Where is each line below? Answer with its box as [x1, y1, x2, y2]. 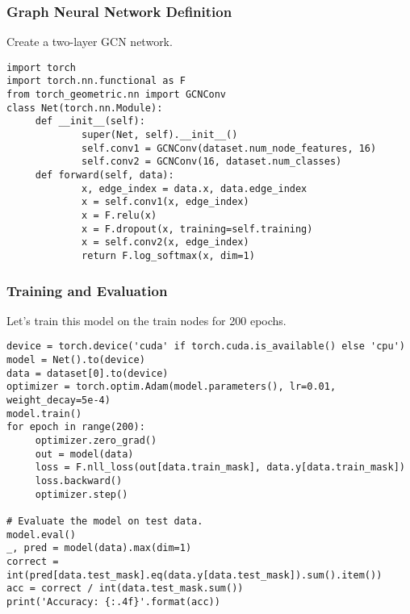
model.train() [6, 407, 82, 420]
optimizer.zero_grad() [35, 435, 157, 447]
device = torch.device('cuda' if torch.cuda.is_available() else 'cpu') [6, 340, 405, 353]
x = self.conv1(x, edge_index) [82, 196, 249, 208]
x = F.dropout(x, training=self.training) [82, 223, 313, 235]
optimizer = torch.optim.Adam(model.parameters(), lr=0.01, [6, 381, 337, 393]
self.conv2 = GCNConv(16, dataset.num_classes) [82, 156, 342, 168]
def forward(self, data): [35, 169, 174, 182]
